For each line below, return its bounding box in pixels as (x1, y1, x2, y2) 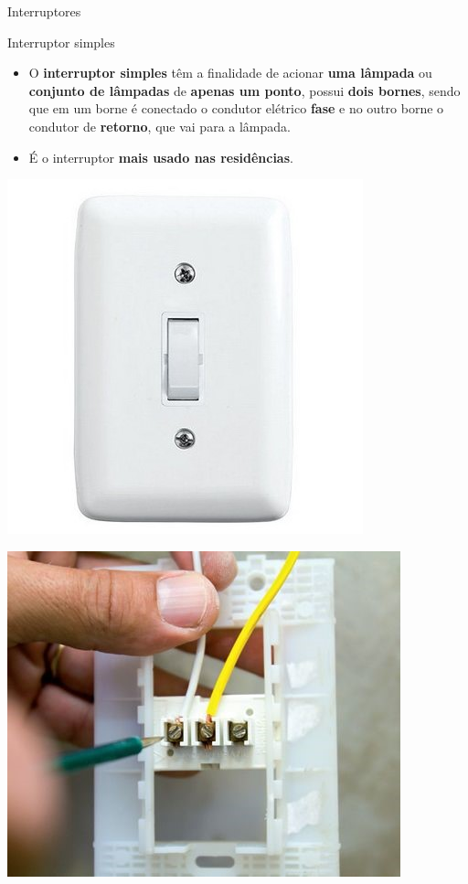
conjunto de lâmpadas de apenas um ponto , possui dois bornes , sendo (28, 80, 461, 100)
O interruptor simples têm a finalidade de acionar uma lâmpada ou (28, 63, 432, 82)
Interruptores (7, 2, 81, 20)
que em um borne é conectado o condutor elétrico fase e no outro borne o (28, 99, 444, 118)
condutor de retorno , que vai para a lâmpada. (28, 116, 291, 135)
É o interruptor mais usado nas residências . (28, 147, 293, 166)
